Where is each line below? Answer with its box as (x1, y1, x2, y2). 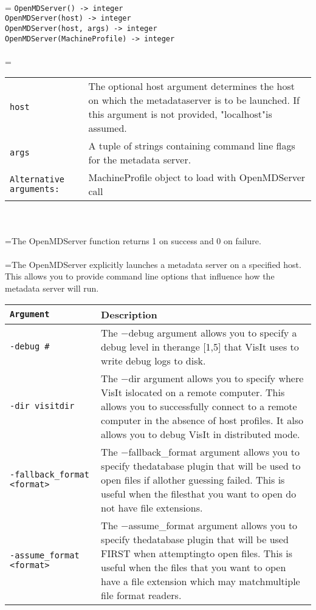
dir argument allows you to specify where (128, 371, 304, 385)
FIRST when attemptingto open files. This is (101, 546, 293, 560)
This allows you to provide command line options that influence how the (5, 270, 275, 283)
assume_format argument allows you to (128, 518, 298, 532)
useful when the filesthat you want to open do (101, 486, 297, 501)
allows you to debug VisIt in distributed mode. (101, 427, 300, 441)
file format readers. (101, 588, 182, 602)
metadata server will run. (5, 281, 99, 294)
